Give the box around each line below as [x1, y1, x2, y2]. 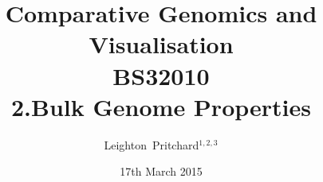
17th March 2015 [120, 163, 203, 180]
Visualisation [89, 28, 234, 60]
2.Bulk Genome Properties [11, 90, 311, 122]
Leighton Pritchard [104, 136, 199, 153]
